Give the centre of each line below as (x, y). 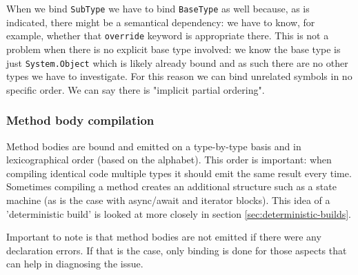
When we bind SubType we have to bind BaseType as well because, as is (158, 8)
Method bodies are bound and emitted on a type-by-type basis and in (154, 146)
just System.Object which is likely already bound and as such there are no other (177, 62)
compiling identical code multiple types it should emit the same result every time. (179, 173)
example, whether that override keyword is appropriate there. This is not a (168, 35)
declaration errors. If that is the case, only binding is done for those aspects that (177, 250)
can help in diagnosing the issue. (75, 264)
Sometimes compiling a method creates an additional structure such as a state (171, 186)
